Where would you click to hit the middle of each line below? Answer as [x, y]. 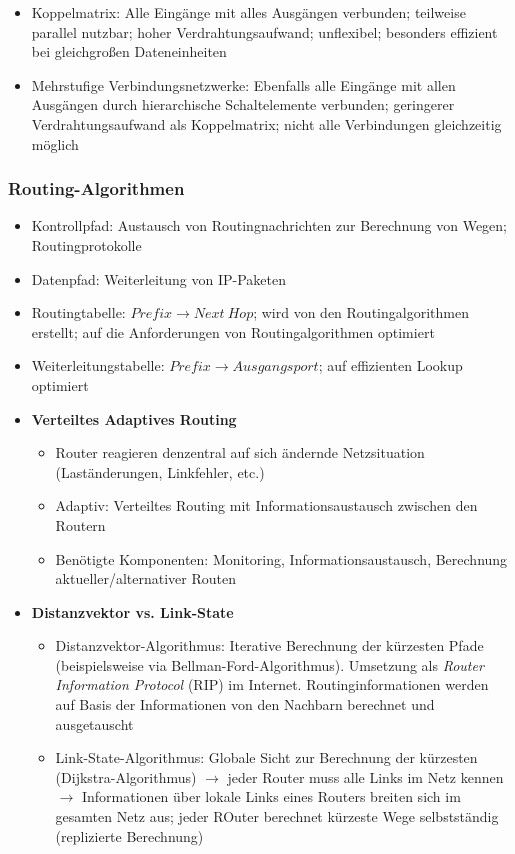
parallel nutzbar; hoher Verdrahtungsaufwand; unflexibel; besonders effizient [264, 31]
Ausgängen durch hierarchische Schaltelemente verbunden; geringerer [243, 104]
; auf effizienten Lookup [390, 365]
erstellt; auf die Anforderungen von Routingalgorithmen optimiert [233, 331]
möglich [55, 143]
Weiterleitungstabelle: [98, 365]
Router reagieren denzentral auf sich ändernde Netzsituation [240, 452]
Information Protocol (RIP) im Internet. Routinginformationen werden [272, 684]
